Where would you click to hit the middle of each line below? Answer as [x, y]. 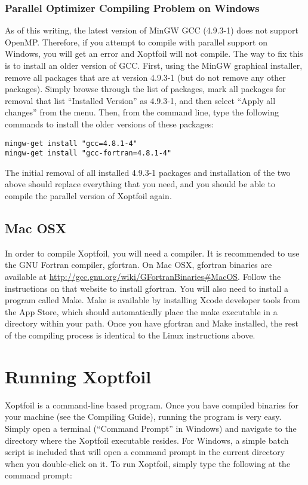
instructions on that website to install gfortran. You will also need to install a [147, 288]
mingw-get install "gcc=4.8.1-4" [71, 143]
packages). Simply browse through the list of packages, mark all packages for [145, 89]
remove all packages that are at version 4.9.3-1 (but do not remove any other [145, 77]
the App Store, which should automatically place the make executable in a [141, 311]
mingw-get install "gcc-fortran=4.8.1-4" [88, 153]
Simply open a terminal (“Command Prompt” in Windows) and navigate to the [151, 428]
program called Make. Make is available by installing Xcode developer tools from [153, 300]
